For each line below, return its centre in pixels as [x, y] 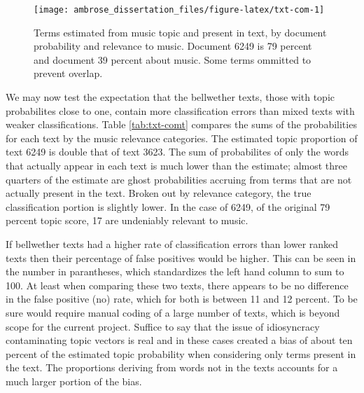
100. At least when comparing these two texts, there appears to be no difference [177, 285]
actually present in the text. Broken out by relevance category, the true [159, 193]
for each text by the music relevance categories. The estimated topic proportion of [182, 138]
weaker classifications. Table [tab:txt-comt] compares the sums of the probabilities [181, 124]
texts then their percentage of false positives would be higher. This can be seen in [181, 257]
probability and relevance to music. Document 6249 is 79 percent [173, 46]
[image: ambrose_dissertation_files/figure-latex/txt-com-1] [179, 10]
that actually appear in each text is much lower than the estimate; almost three [176, 165]
